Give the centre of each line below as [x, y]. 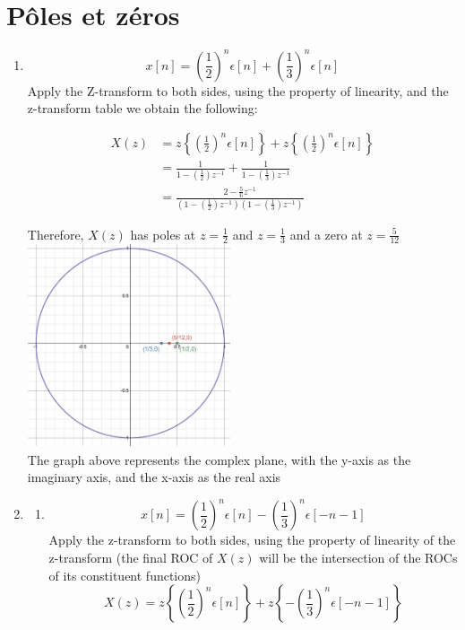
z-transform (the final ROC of [131, 557]
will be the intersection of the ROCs [358, 557]
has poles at [163, 234]
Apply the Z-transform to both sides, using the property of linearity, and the [238, 90]
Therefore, [56, 234]
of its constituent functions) [125, 575]
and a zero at [326, 234]
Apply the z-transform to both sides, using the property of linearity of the [252, 540]
